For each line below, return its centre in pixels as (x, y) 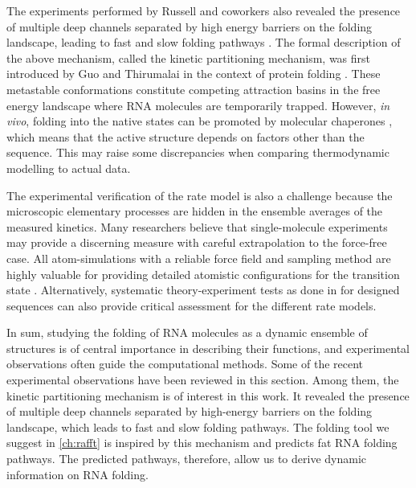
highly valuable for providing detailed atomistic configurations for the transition (203, 274)
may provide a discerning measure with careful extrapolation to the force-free (197, 242)
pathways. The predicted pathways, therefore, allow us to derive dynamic (186, 459)
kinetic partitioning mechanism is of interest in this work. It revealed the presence (208, 395)
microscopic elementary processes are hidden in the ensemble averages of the (195, 211)
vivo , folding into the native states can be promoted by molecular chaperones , (200, 121)
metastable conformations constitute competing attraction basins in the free (194, 89)
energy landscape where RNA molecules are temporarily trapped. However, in (198, 105)
